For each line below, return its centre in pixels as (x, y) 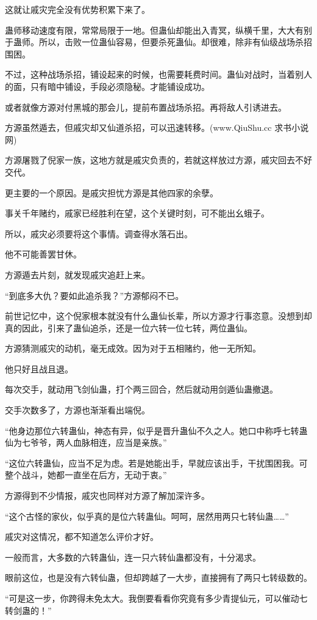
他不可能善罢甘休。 (43, 254)
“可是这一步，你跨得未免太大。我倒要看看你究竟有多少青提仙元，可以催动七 (156, 598)
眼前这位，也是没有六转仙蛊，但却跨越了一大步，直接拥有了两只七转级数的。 (158, 578)
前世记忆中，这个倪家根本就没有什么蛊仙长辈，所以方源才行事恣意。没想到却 (158, 316)
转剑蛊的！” (28, 610)
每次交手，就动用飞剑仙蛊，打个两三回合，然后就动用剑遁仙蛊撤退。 (141, 389)
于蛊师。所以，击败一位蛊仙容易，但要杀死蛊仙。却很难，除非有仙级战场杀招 (158, 42)
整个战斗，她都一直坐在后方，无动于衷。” (86, 475)
